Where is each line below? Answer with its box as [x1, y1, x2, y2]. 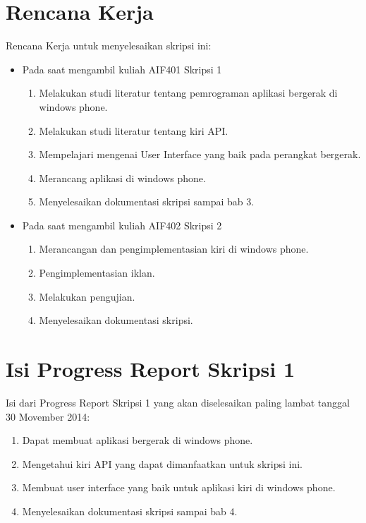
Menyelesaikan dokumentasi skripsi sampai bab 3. [39, 194, 255, 209]
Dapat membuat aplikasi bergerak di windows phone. [22, 433, 253, 447]
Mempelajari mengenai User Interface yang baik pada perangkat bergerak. [39, 147, 361, 162]
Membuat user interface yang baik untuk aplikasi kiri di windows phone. [22, 480, 336, 495]
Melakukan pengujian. [39, 289, 135, 303]
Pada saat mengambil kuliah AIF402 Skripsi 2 [22, 217, 222, 232]
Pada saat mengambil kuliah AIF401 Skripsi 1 [22, 61, 222, 76]
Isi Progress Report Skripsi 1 [6, 354, 295, 383]
